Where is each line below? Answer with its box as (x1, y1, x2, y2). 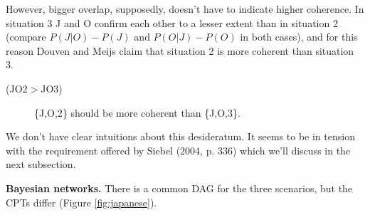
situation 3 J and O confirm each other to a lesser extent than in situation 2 (6, 15, 338, 30)
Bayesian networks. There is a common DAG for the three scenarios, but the (6, 180, 353, 195)
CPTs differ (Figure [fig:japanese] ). (6, 194, 157, 209)
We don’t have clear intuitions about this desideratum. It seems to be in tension (6, 129, 355, 144)
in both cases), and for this (240, 29, 358, 44)
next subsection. (6, 157, 76, 172)
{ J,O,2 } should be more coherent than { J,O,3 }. (34, 105, 240, 120)
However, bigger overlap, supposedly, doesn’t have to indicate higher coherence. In (6, 1, 364, 16)
